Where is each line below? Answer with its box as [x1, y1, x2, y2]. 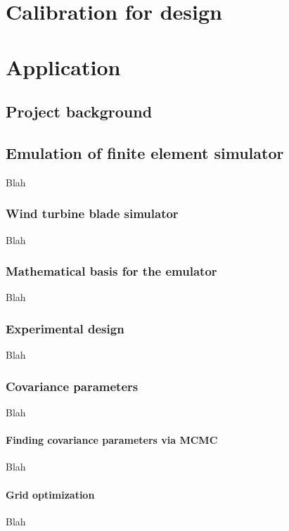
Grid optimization [6, 487, 95, 501]
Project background [6, 101, 153, 122]
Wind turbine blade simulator [6, 205, 179, 222]
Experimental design [6, 319, 124, 337]
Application [6, 52, 121, 81]
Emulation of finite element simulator [6, 141, 284, 163]
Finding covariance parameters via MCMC [6, 433, 218, 447]
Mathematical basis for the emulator [6, 262, 217, 280]
